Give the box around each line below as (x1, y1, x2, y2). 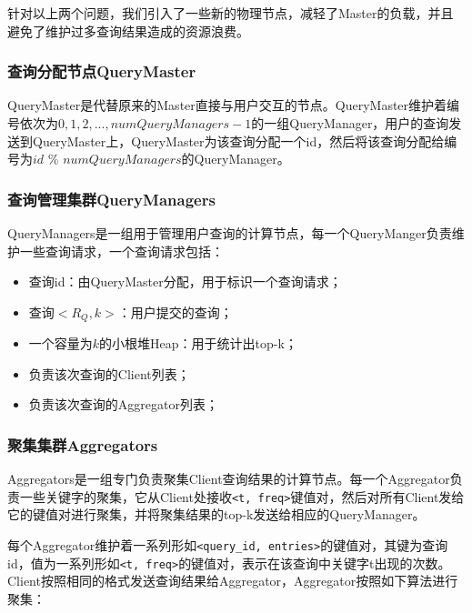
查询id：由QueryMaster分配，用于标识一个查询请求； (28, 272, 342, 291)
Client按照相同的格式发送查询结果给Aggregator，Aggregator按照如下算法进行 (7, 571, 458, 590)
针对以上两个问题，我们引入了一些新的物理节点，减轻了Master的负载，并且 (7, 4, 454, 22)
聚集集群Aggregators (7, 433, 158, 456)
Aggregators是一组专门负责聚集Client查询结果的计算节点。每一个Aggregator (7, 469, 450, 488)
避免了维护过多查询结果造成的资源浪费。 (7, 21, 249, 40)
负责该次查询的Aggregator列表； (28, 395, 218, 414)
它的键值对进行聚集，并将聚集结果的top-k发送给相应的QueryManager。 (7, 505, 426, 524)
